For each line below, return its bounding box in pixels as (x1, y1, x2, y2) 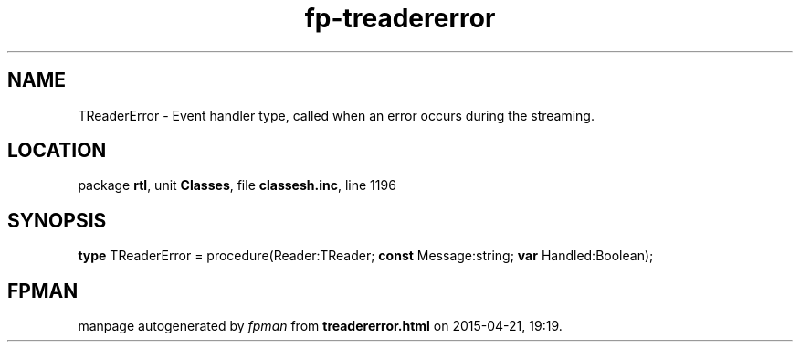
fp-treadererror (304, 3, 496, 34)
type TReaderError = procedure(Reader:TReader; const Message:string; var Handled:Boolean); (78, 248, 654, 264)
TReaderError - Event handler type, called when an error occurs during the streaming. (78, 107, 595, 123)
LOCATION (7, 139, 107, 163)
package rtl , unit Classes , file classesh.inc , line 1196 (78, 177, 396, 194)
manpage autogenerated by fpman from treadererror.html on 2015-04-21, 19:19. (78, 318, 563, 334)
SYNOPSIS (7, 208, 107, 232)
